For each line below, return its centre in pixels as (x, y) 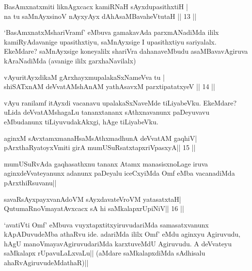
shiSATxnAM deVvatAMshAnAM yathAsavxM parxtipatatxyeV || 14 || (110, 86)
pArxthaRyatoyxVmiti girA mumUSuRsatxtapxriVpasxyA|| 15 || (100, 147)
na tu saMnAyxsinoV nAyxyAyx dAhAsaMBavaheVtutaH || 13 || (100, 16)
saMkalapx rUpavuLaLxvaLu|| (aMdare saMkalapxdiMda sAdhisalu (105, 253)
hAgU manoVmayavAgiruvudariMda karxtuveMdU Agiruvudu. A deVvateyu (118, 243)
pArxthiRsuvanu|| (30, 182)
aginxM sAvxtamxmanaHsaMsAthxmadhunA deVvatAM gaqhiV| (101, 138)
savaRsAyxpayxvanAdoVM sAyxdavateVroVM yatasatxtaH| (93, 199)
